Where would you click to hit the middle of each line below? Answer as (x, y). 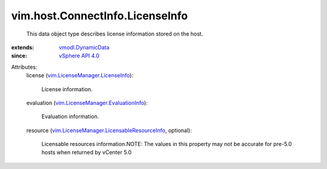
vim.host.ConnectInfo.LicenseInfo (99, 16)
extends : (23, 47)
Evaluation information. (70, 116)
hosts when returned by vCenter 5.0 (87, 152)
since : (19, 56)
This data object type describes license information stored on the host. (115, 34)
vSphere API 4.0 (79, 56)
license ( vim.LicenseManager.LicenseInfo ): (80, 75)
